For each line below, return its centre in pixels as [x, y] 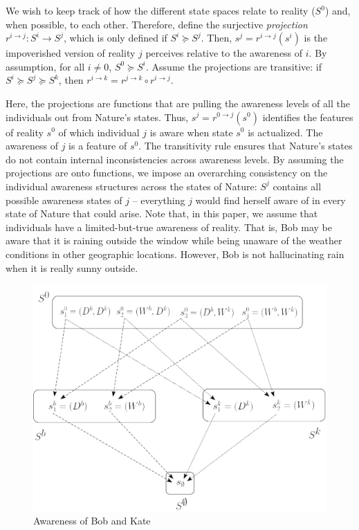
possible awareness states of [64, 200]
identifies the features [308, 117]
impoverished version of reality [71, 53]
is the [316, 38]
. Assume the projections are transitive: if [234, 66]
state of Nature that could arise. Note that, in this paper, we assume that [162, 213]
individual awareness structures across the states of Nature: [131, 186]
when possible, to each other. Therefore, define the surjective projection [157, 24]
